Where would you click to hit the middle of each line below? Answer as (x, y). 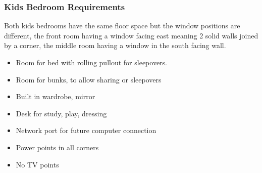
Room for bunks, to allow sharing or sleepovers (89, 79)
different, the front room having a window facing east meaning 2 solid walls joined (131, 35)
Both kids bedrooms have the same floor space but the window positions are (122, 26)
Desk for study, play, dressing (61, 113)
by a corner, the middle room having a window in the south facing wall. (115, 45)
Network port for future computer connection (86, 130)
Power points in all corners (57, 147)
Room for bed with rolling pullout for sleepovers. (92, 62)
